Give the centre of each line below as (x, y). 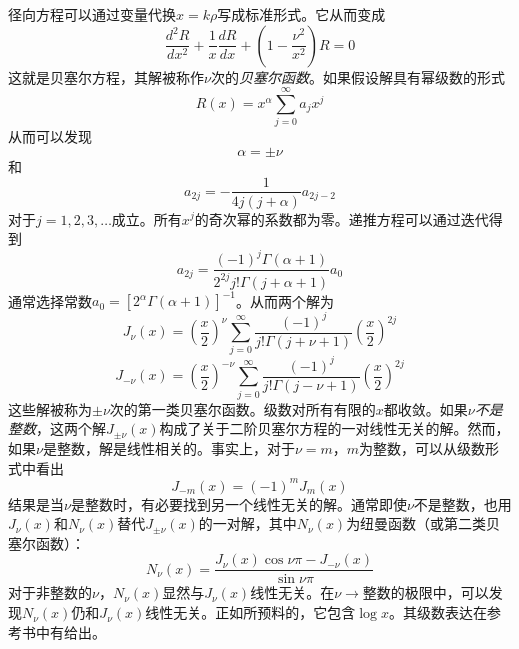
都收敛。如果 (425, 408)
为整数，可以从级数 (422, 447)
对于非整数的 (50, 592)
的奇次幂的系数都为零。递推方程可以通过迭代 (341, 218)
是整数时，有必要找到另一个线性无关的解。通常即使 (238, 503)
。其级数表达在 (437, 612)
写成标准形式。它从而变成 (301, 14)
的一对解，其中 (247, 523)
